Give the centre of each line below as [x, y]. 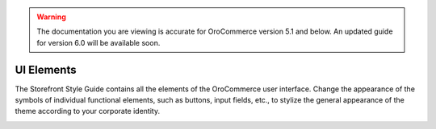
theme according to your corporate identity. [88, 111]
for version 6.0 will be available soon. [99, 42]
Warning [51, 17]
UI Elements [46, 69]
